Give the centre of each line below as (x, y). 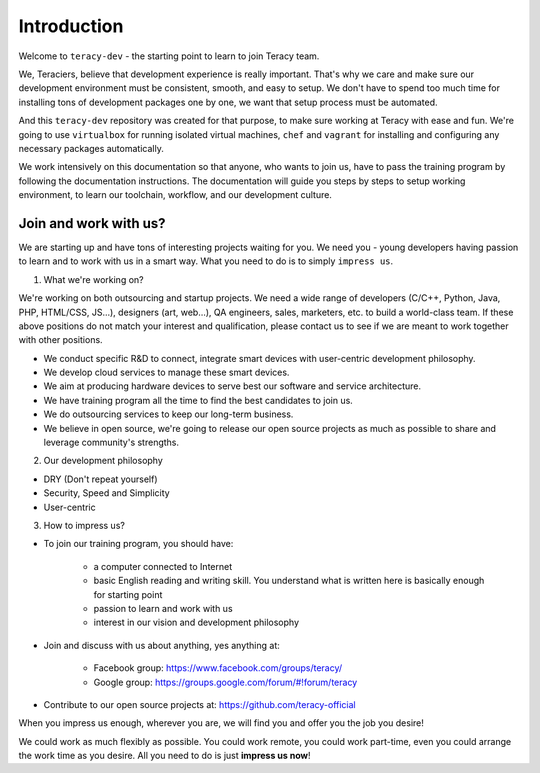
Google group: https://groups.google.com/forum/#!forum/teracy (225, 682)
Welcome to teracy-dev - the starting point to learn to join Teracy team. (169, 56)
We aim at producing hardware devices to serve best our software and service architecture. (232, 386)
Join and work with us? (92, 223)
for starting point (128, 594)
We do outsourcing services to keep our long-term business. (168, 414)
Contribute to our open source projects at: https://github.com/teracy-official (200, 704)
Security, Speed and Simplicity (106, 493)
